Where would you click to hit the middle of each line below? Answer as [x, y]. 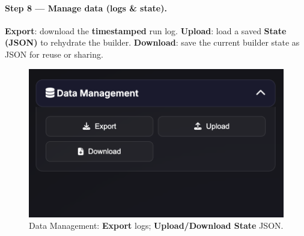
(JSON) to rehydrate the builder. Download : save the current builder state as [152, 42]
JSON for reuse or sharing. [54, 54]
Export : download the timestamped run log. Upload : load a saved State [146, 30]
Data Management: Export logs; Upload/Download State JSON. [156, 225]
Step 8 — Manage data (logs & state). [86, 8]
